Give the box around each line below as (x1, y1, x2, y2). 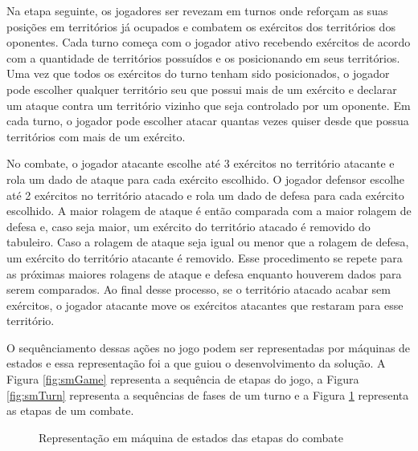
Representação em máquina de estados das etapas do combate (39, 429, 343, 445)
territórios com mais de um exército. (6, 128, 186, 144)
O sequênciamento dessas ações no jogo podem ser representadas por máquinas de (6, 339, 411, 356)
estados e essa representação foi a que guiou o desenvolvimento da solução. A (6, 355, 386, 372)
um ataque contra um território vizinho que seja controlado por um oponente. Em (6, 96, 411, 113)
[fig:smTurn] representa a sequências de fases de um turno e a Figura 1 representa (6, 386, 409, 403)
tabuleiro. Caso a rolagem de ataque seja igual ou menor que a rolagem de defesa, (6, 234, 409, 250)
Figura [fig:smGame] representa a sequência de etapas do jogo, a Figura (6, 371, 359, 388)
